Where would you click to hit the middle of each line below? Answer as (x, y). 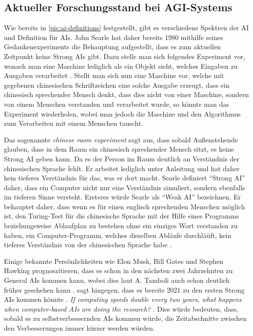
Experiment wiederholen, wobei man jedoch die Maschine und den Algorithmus (122, 113)
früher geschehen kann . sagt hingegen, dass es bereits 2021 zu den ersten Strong (124, 289)
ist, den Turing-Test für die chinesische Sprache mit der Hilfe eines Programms (122, 216)
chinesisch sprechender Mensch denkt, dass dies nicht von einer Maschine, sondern (126, 94)
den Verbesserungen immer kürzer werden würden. (79, 328)
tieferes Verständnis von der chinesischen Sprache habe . (88, 245)
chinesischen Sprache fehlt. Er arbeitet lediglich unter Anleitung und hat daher (122, 168)
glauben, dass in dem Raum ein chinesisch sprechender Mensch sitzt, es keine (119, 149)
